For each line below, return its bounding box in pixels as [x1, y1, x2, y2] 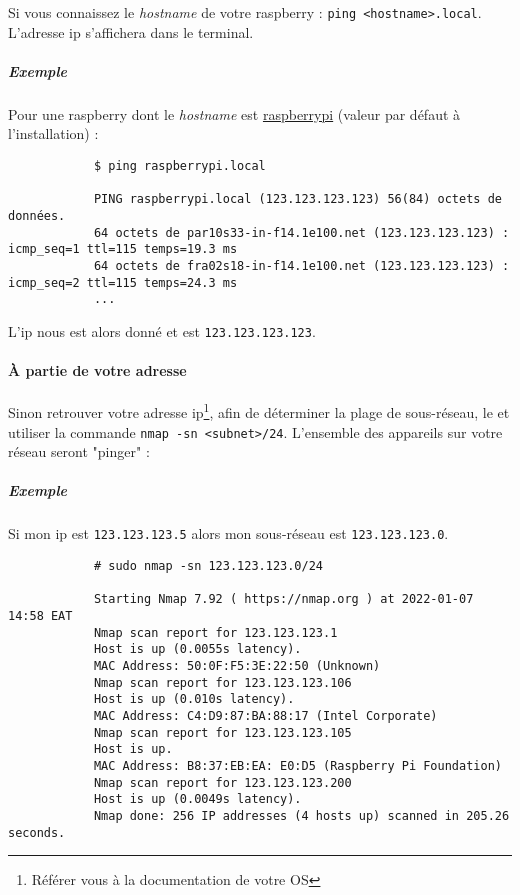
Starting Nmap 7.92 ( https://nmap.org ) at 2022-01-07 [93, 592, 474, 607]
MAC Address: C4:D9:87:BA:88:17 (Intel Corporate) [93, 708, 438, 723]
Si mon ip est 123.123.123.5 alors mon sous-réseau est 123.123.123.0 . [8, 523, 449, 544]
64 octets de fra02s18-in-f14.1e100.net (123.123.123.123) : [93, 258, 510, 273]
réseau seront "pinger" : [8, 441, 150, 462]
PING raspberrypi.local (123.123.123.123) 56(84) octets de [93, 192, 502, 207]
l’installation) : [8, 123, 99, 144]
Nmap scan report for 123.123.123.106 [93, 675, 352, 690]
